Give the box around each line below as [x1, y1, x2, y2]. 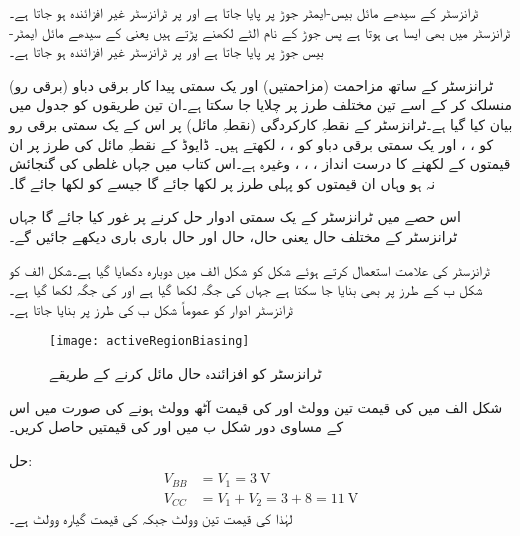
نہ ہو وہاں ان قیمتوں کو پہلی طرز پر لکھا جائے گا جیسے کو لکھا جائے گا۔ [9, 172, 436, 193]
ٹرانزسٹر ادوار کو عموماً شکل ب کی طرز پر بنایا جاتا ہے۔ [9, 298, 293, 319]
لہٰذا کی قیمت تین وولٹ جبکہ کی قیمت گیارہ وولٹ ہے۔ [9, 508, 293, 529]
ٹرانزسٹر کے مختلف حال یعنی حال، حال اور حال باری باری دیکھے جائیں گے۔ [9, 225, 458, 246]
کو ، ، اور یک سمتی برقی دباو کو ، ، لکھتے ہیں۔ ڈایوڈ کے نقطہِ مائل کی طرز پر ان [9, 133, 494, 154]
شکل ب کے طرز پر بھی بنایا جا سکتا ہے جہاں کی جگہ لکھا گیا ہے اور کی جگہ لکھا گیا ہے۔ [9, 279, 483, 300]
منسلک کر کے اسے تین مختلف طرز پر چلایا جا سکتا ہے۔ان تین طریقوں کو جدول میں [9, 94, 512, 115]
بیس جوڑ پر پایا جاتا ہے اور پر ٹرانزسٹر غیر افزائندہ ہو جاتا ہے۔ [9, 41, 324, 62]
